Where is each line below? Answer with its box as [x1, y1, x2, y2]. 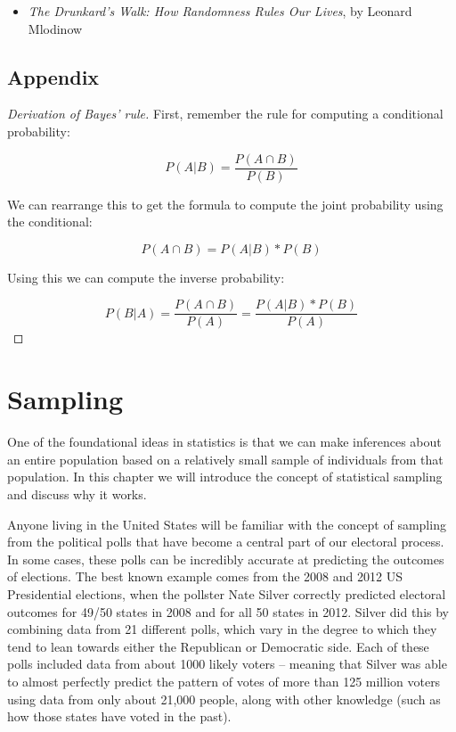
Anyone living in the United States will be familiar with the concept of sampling [7, 514, 446, 533]
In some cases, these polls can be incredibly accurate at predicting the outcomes [7, 549, 444, 568]
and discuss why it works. [7, 484, 147, 503]
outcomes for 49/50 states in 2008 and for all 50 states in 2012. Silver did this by [7, 602, 450, 621]
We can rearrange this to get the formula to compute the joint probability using [7, 194, 444, 213]
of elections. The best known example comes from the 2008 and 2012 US [7, 567, 403, 586]
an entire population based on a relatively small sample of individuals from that [7, 449, 444, 468]
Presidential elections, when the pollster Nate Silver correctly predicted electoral [7, 584, 446, 603]
